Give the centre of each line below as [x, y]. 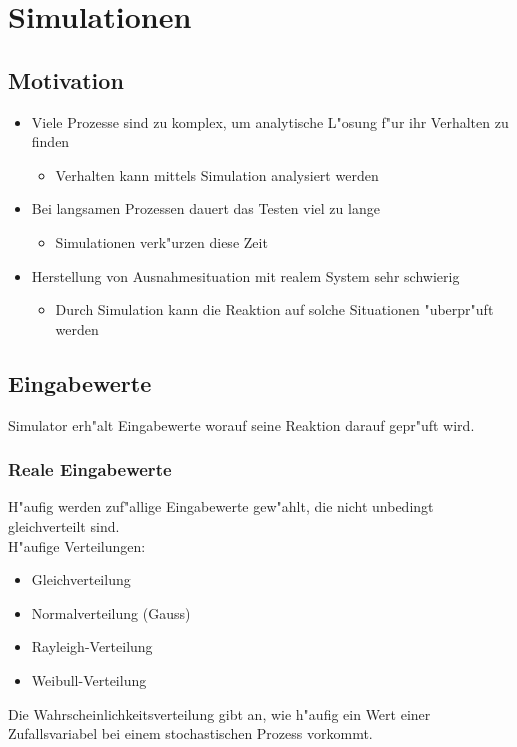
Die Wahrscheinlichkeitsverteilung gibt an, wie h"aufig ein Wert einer [219, 713]
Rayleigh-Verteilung [92, 646]
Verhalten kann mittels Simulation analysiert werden [217, 174]
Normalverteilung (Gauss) [111, 612]
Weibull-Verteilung [89, 679]
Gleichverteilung [81, 579]
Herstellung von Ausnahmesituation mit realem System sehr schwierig [245, 275]
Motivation [66, 79]
